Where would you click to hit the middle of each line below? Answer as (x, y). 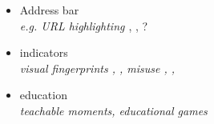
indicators (44, 52)
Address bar (49, 10)
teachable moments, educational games (113, 110)
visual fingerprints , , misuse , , (97, 68)
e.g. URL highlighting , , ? (84, 25)
